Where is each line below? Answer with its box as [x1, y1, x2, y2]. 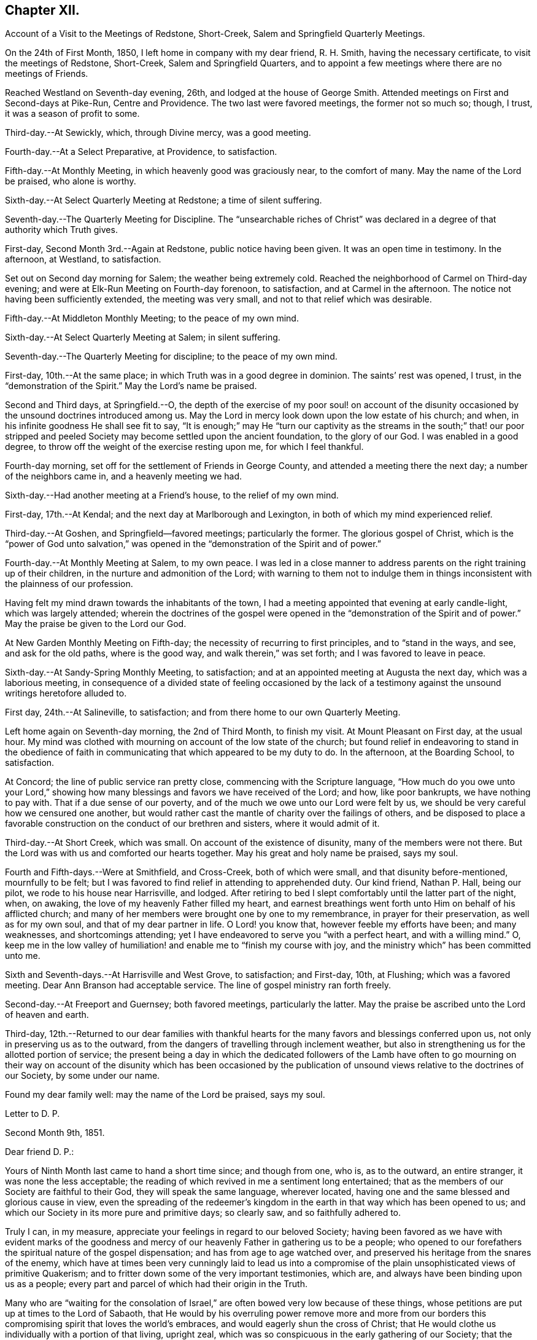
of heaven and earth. [5, 1009, 89, 1020]
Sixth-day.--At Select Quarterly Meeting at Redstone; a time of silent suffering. [5, 195, 322, 206]
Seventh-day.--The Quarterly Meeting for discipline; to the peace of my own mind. [5, 351, 338, 362]
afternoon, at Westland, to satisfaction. [5, 254, 161, 265]
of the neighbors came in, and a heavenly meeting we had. [5, 471, 242, 482]
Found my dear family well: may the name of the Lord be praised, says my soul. [5, 1089, 325, 1100]
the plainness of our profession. [5, 578, 133, 589]
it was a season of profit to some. [5, 108, 140, 119]
